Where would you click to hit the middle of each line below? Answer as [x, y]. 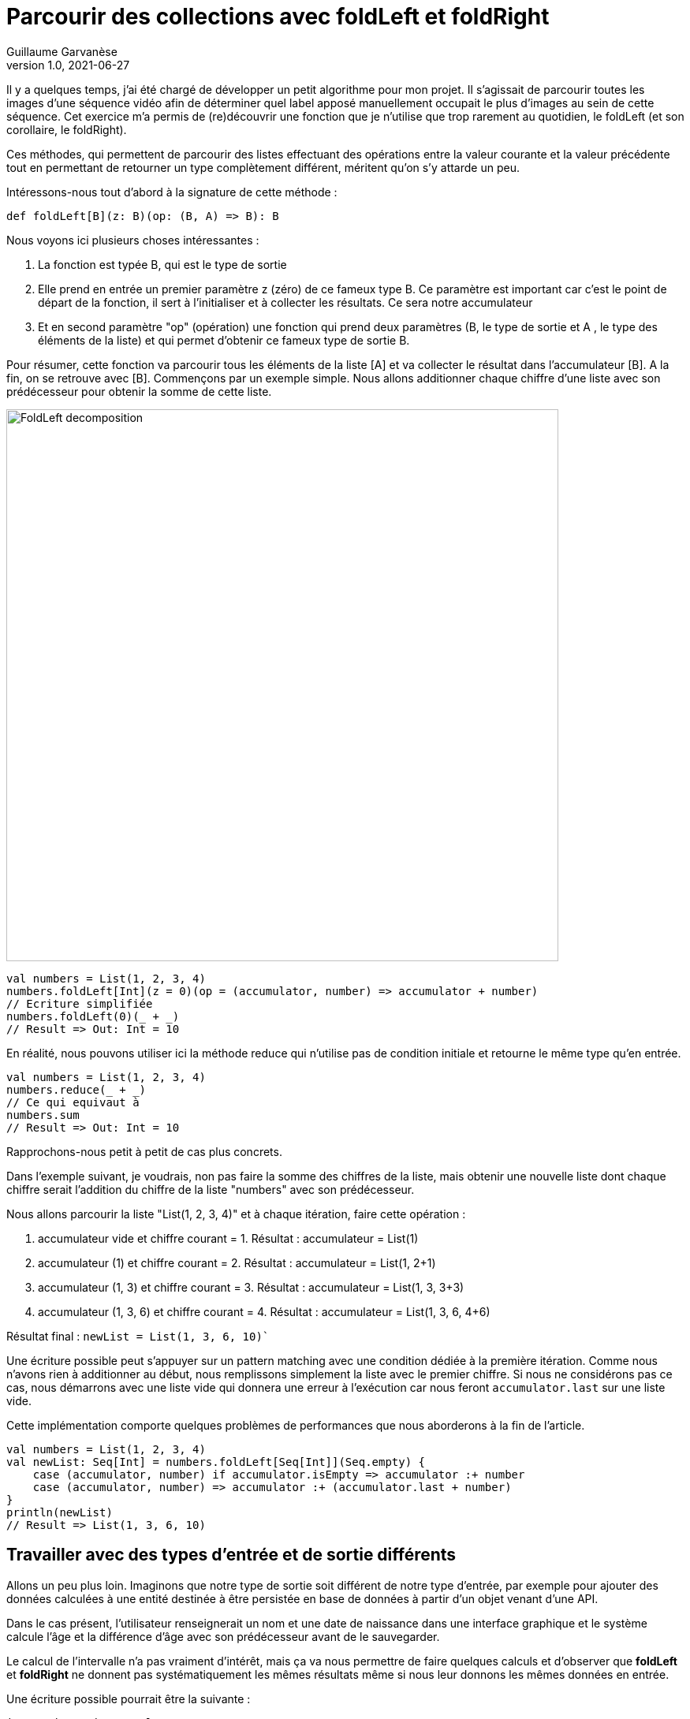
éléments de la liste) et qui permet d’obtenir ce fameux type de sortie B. [224, 340]
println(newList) [60, 1512]
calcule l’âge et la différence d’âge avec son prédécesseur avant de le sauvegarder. [223, 1636]
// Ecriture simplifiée [80, 1003]
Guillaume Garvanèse [62, 51]
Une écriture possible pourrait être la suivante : [129, 1698]
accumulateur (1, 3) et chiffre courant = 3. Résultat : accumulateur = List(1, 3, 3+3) [251, 1287]
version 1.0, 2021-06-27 [68, 65]
